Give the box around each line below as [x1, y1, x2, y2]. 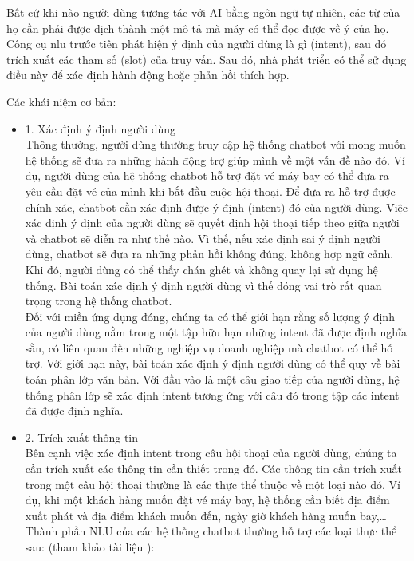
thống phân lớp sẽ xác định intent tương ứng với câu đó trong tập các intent [25, 386, 400, 403]
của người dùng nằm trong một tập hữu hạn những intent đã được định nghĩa [25, 324, 407, 340]
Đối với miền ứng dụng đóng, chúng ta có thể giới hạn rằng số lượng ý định [25, 308, 395, 324]
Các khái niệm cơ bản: [6, 93, 116, 109]
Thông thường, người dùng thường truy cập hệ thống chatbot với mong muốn [25, 136, 406, 153]
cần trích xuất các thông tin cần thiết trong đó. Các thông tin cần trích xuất [25, 460, 403, 477]
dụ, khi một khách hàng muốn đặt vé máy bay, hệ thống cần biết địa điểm [25, 491, 390, 508]
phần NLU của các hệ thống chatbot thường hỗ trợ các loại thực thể [61, 523, 397, 539]
